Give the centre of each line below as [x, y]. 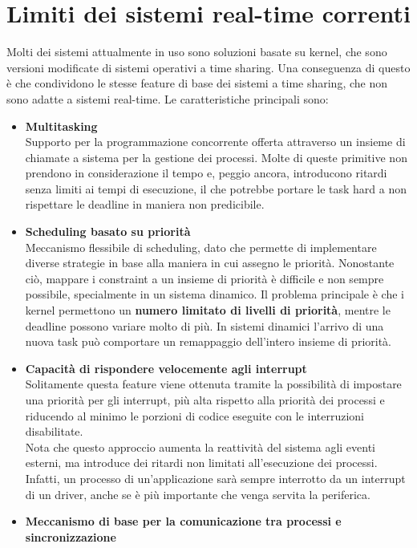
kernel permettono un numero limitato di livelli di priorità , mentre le [208, 310]
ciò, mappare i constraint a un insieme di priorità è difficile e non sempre [204, 278]
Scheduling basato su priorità [108, 231]
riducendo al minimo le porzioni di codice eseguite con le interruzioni [194, 415]
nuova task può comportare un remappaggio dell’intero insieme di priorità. [208, 341]
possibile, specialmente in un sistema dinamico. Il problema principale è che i [215, 294]
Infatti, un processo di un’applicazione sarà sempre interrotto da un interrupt [215, 478]
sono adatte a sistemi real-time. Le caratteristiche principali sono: [168, 98]
